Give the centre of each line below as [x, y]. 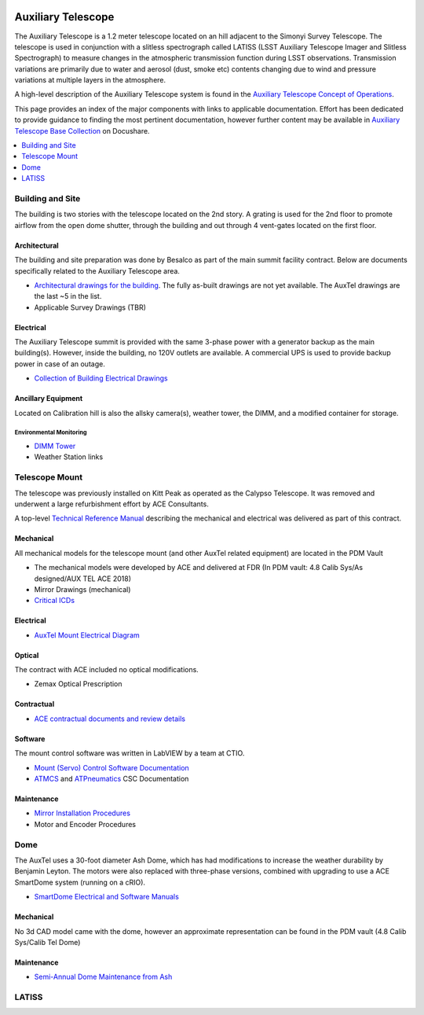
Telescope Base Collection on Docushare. [82, 131]
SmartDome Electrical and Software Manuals [107, 897]
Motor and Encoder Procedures [85, 824]
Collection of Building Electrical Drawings [101, 378]
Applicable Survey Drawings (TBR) [90, 307]
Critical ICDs [54, 601]
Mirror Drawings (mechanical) [82, 589]
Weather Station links [69, 457]
